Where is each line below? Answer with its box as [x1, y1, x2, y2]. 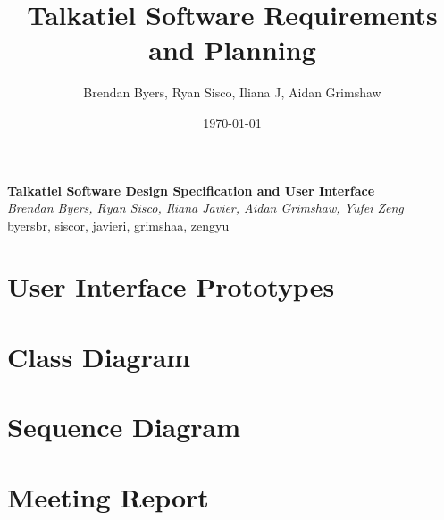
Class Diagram [7, 338, 191, 374]
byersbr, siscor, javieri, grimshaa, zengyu [7, 215, 230, 234]
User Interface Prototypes [7, 268, 335, 305]
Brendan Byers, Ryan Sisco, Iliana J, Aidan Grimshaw [83, 83, 381, 102]
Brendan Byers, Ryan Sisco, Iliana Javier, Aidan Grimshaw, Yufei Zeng [7, 198, 404, 217]
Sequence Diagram [7, 408, 241, 445]
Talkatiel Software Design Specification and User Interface [7, 180, 375, 199]
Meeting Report [7, 478, 209, 515]
